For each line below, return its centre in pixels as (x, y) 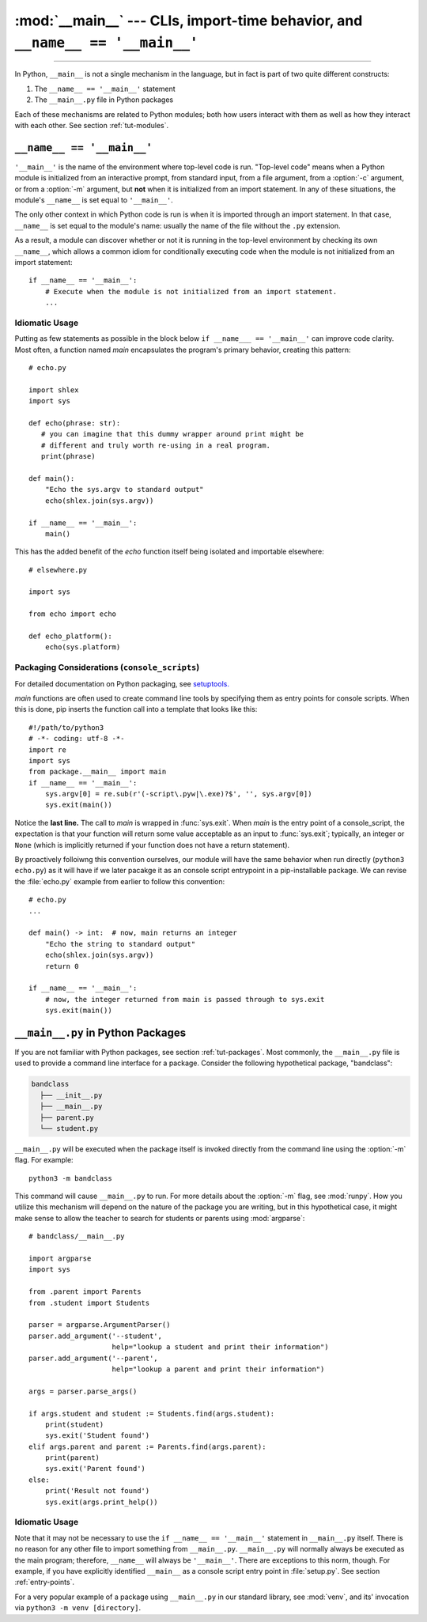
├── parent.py (67, 1117)
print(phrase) (68, 456)
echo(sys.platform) (83, 647)
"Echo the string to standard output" (120, 944)
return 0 (62, 966)
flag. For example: (44, 1160)
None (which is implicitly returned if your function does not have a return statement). (152, 845)
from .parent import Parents (85, 1292)
